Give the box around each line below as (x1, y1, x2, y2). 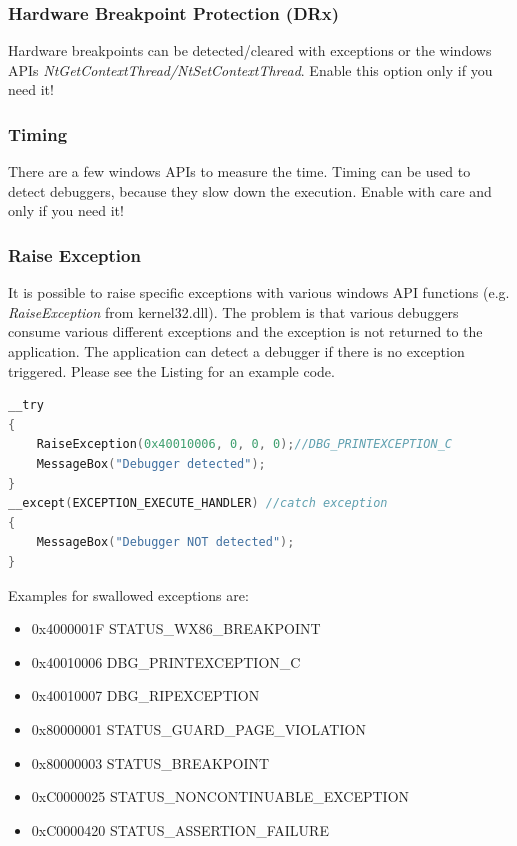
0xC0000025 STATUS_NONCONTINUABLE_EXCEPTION (31, 786, 410, 807)
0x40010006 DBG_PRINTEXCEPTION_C (31, 651, 301, 672)
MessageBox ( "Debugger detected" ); (36, 456, 266, 471)
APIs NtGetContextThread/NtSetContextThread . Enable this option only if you (8, 59, 493, 80)
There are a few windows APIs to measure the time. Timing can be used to (8, 161, 471, 182)
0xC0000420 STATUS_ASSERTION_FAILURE (31, 819, 329, 840)
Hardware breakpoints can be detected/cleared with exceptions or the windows (8, 40, 492, 61)
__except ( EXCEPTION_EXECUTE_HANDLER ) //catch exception (8, 496, 388, 511)
